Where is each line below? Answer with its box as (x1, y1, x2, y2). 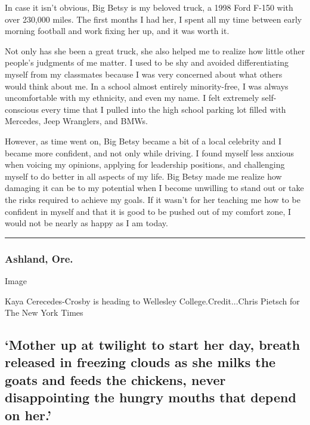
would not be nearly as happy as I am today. (5, 217, 168, 229)
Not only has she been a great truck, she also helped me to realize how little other (5, 44, 305, 57)
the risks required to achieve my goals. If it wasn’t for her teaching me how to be (5, 193, 300, 205)
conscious (5, 103, 39, 115)
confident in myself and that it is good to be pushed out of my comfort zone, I (5, 205, 292, 217)
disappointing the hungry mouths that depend (5, 388, 296, 406)
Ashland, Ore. (5, 251, 73, 266)
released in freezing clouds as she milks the (5, 353, 276, 371)
